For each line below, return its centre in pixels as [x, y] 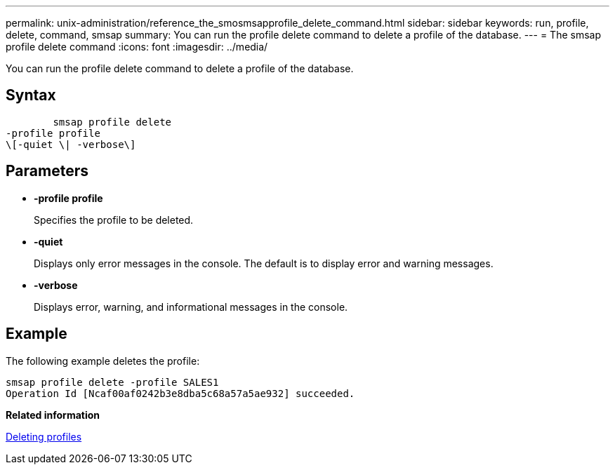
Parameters [47, 171]
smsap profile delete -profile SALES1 [112, 382]
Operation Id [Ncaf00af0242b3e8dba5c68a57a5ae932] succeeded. [180, 393]
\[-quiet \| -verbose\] [71, 144]
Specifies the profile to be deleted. [114, 220]
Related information [53, 415]
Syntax [31, 95]
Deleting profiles [44, 436]
